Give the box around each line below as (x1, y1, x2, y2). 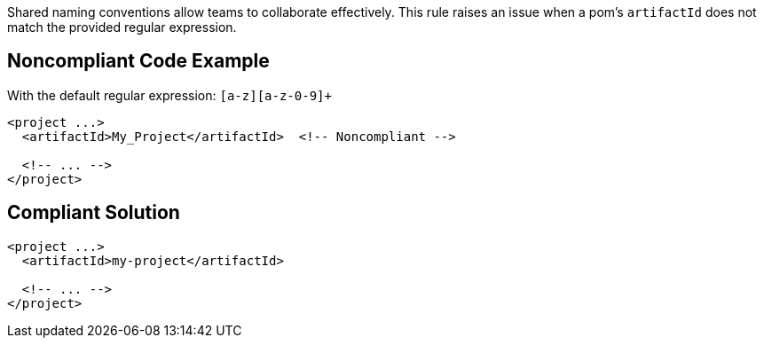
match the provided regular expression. (7, 20, 237, 35)
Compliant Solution (7, 201, 180, 224)
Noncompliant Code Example (7, 50, 270, 73)
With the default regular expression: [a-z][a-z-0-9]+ (7, 87, 332, 103)
